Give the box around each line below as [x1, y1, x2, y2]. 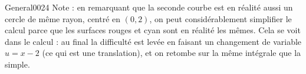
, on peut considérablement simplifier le [149, 12, 292, 24]
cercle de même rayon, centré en [5, 12, 121, 24]
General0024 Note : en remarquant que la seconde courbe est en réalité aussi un [5, 1, 293, 13]
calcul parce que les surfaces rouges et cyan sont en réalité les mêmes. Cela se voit [5, 24, 301, 36]
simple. [5, 58, 30, 70]
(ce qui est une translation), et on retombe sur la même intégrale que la [42, 47, 301, 59]
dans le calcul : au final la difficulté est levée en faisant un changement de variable [5, 35, 302, 47]
